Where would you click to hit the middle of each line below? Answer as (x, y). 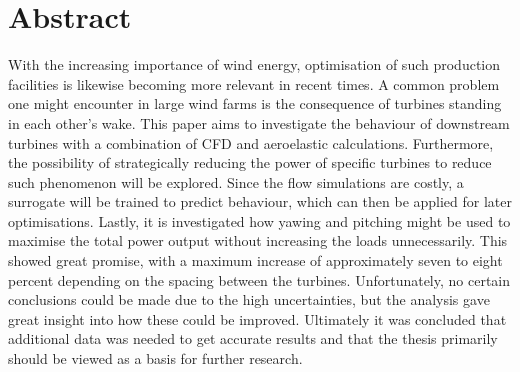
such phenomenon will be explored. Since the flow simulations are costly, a (236, 181)
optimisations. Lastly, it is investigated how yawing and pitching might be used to (259, 220)
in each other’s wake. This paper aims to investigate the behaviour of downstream (259, 122)
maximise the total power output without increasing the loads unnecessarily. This (258, 240)
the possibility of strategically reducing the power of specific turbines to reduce (250, 162)
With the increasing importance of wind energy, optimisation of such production (254, 64)
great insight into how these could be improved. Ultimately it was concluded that (257, 318)
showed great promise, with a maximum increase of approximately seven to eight (255, 260)
